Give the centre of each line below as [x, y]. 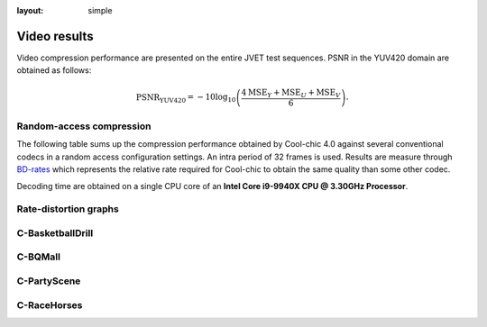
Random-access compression [84, 126]
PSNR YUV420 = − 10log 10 [186, 98]
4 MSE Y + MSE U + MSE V [291, 94]
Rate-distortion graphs [68, 209]
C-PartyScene [49, 281]
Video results [55, 36]
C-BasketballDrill [55, 232]
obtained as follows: [54, 70]
